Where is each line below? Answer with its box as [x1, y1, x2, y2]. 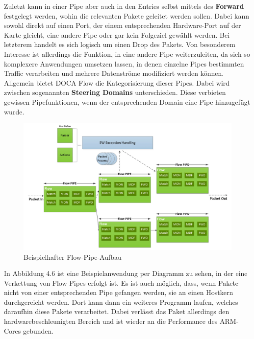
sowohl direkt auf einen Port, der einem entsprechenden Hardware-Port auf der [4, 20, 241, 30]
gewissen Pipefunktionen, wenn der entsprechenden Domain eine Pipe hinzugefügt [4, 96, 251, 107]
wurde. [4, 106, 25, 116]
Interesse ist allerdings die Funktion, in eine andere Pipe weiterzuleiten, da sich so [4, 48, 250, 59]
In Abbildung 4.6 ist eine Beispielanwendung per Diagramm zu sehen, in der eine [4, 268, 248, 278]
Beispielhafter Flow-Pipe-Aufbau [24, 251, 122, 262]
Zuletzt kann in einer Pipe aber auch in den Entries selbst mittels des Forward [4, 1, 244, 11]
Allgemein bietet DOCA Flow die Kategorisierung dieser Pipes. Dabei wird [4, 77, 230, 88]
